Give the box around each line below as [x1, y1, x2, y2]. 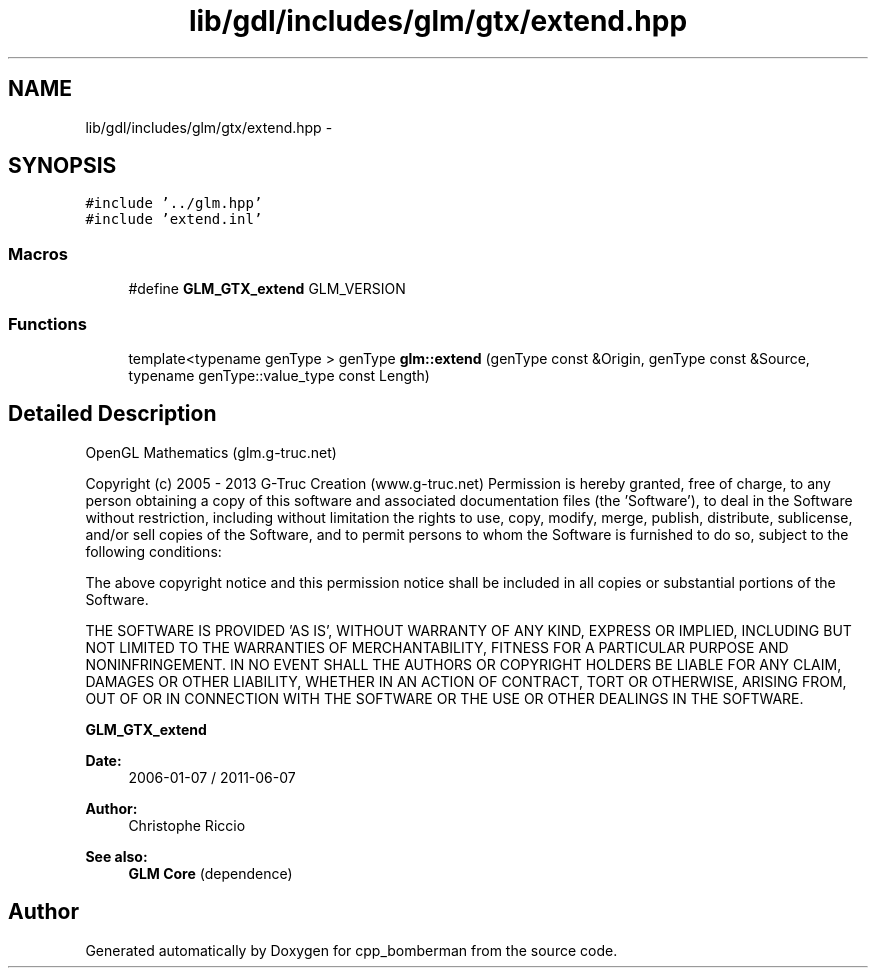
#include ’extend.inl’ [85, 211, 263, 228]
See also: [85, 847, 148, 865]
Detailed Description [8, 401, 217, 427]
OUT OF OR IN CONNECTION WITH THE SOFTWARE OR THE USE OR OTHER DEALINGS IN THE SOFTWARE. [85, 689, 804, 707]
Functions [8, 313, 87, 334]
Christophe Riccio [128, 816, 246, 834]
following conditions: [85, 542, 222, 560]
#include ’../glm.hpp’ [85, 195, 263, 212]
